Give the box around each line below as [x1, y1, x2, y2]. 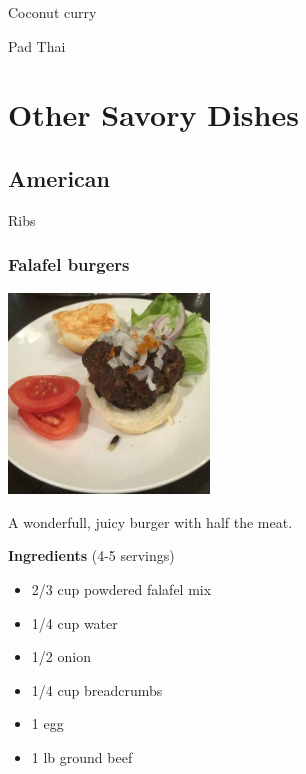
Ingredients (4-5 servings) [8, 545, 175, 566]
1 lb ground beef [31, 746, 133, 767]
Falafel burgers [8, 252, 130, 277]
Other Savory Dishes [8, 94, 299, 135]
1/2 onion [31, 646, 91, 667]
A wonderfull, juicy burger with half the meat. [8, 511, 293, 532]
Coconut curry [8, 2, 97, 22]
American [8, 162, 110, 193]
